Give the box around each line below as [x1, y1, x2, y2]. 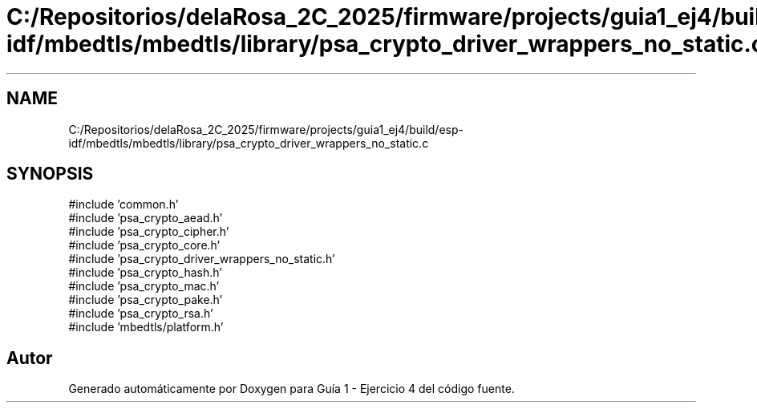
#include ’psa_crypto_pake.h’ [68, 293, 223, 307]
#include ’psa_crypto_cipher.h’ [68, 225, 229, 239]
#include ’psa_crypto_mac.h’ [68, 279, 220, 294]
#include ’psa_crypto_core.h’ [68, 238, 221, 253]
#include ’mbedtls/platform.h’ [68, 320, 224, 334]
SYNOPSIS [6, 164, 94, 184]
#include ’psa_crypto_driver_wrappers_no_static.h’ [68, 252, 335, 266]
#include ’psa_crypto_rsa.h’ [68, 306, 213, 321]
